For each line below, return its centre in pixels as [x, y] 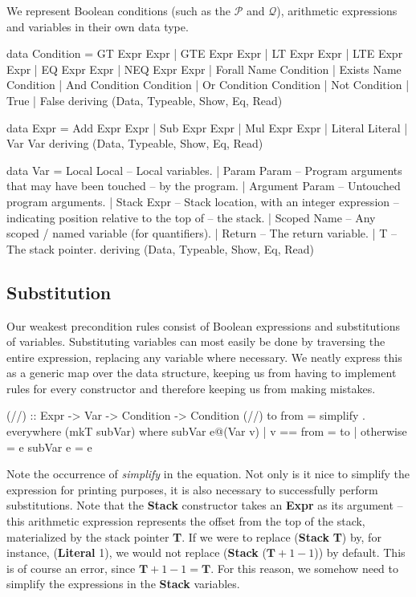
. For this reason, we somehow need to [304, 568]
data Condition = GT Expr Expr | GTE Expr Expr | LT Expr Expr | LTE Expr [205, 53]
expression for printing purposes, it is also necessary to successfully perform [192, 489]
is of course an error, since [71, 568]
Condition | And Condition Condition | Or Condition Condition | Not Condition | [208, 85]
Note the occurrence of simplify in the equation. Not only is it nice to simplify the [208, 474]
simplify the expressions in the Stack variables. [123, 584]
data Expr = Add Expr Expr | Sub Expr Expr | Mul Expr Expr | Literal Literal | [207, 127]
